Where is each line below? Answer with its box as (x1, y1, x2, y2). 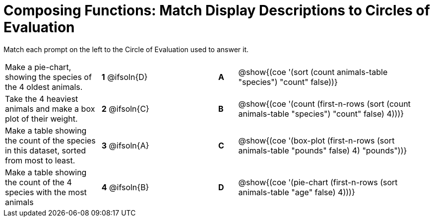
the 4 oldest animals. (5, 81, 83, 92)
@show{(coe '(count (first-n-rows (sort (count (238, 98, 411, 109)
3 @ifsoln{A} (101, 140, 149, 150)
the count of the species (5, 135, 96, 146)
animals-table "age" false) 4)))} (238, 187, 355, 197)
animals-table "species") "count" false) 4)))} (238, 108, 404, 119)
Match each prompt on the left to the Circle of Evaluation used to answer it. (3, 45, 249, 54)
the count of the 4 (5, 177, 72, 187)
